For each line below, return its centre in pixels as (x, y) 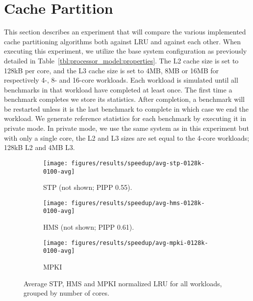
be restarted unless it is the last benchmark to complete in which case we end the (126, 108)
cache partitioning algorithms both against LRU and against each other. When (122, 41)
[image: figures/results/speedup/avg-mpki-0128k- (126, 243)
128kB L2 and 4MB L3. (39, 147)
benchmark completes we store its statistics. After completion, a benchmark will (124, 99)
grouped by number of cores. (66, 293)
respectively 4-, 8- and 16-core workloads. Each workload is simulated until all (121, 80)
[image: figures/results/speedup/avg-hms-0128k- (124, 203)
